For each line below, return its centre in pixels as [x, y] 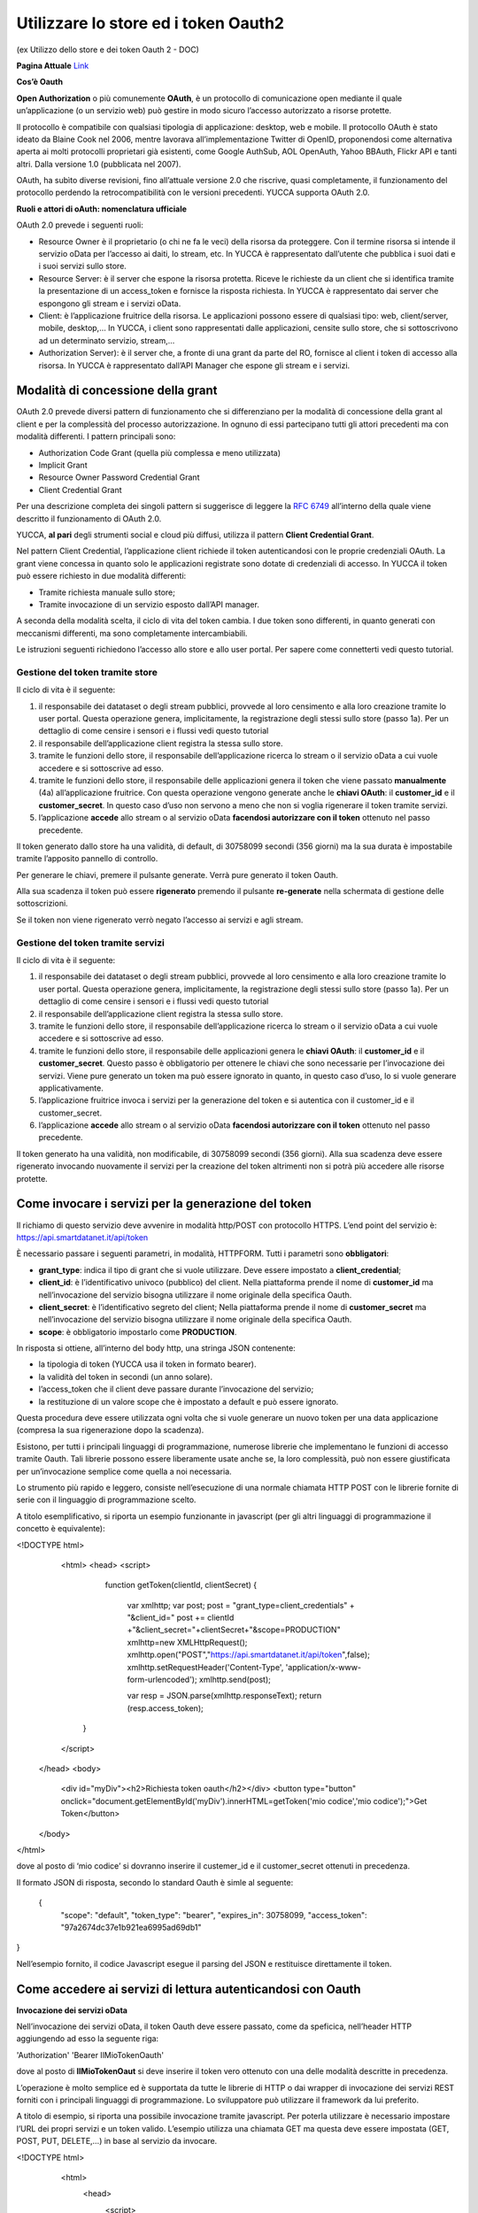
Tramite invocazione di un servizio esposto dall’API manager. [149, 604]
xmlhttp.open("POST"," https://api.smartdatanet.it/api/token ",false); [249, 1654]
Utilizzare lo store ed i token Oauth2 [150, 23]
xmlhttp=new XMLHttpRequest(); [187, 1642]
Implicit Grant [63, 465]
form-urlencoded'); [162, 1680]
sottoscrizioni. [42, 904]
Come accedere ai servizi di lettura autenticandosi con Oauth [189, 1989]
